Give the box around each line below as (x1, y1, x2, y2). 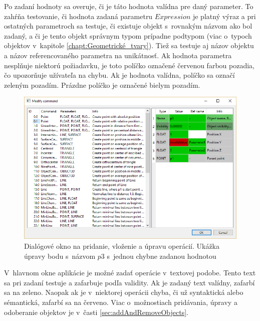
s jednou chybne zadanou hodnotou (107, 250, 216, 261)
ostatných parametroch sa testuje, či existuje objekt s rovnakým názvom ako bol (4, 21, 252, 31)
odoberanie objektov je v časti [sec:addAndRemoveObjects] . (4, 306, 188, 317)
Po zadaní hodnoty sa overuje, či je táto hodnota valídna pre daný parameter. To (4, 1, 253, 11)
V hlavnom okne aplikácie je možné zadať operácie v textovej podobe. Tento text (4, 267, 256, 278)
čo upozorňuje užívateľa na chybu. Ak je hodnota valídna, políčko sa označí (4, 70, 235, 80)
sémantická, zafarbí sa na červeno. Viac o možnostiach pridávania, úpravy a (4, 296, 237, 307)
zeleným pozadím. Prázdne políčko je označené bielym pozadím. (4, 79, 200, 90)
